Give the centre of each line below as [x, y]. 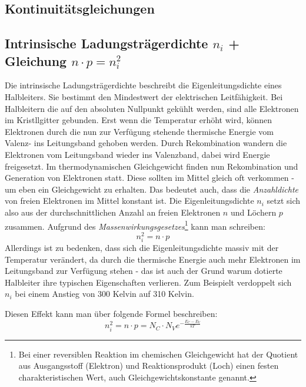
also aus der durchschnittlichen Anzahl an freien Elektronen [113, 212]
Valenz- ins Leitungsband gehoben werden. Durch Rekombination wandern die [146, 143]
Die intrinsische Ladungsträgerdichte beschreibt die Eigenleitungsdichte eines [143, 85]
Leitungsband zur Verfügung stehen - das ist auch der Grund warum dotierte [144, 271]
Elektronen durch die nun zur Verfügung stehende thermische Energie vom [139, 131]
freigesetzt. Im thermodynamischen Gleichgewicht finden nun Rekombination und [152, 166]
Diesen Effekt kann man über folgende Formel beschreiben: [111, 313]
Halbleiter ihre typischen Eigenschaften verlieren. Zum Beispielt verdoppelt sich [148, 282]
